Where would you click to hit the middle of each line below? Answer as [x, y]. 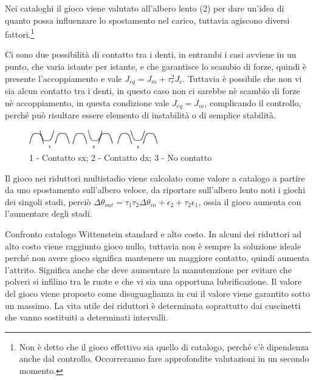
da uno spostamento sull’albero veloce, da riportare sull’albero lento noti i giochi [155, 190]
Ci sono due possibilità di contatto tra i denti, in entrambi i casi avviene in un [151, 54]
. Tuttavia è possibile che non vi [242, 78]
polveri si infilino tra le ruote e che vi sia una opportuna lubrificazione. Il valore [153, 281]
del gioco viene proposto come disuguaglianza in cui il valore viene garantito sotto [158, 293]
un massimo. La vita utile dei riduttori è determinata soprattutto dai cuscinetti [153, 305]
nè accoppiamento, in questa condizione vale [87, 102]
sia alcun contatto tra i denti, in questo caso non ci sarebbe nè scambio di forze [153, 91]
